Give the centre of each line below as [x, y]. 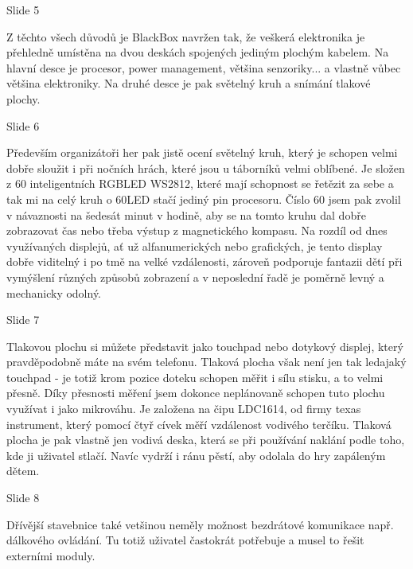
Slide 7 [23, 320]
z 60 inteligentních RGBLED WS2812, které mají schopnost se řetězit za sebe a [200, 183]
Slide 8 [23, 498]
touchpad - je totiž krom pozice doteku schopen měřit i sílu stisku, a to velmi [195, 377]
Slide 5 [23, 10]
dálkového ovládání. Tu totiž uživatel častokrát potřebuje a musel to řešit [185, 540]
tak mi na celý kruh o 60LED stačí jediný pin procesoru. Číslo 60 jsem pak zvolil [204, 199]
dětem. [23, 471]
